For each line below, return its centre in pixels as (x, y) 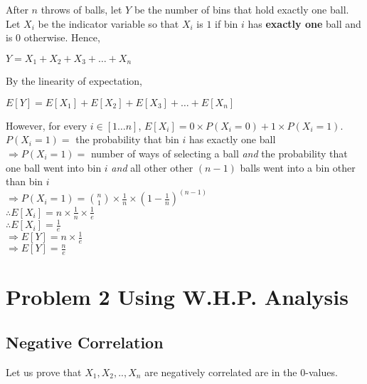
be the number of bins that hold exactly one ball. (241, 9)
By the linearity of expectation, (74, 81)
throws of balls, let (81, 9)
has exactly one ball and (304, 23)
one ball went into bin (54, 167)
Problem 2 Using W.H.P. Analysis (177, 297)
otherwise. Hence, (62, 37)
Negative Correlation (85, 342)
